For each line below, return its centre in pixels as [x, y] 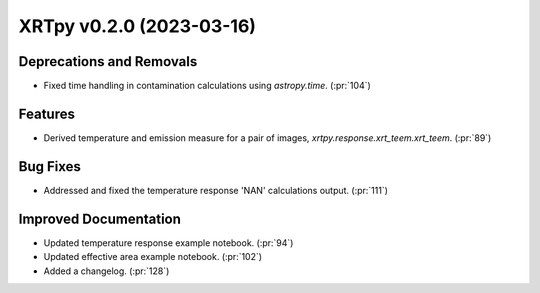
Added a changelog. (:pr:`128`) [106, 271]
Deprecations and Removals [108, 61]
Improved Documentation [100, 218]
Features [46, 113]
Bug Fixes [50, 166]
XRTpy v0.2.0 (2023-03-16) [137, 26]
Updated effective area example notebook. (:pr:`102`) [153, 257]
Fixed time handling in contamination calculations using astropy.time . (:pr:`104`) [207, 86]
